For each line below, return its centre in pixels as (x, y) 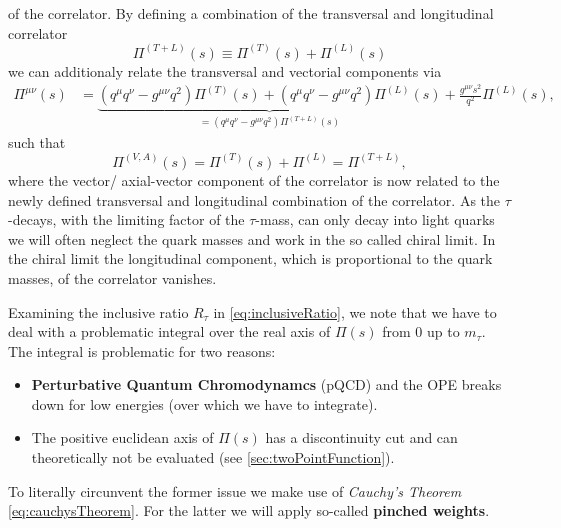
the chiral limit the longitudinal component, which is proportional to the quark (250, 258)
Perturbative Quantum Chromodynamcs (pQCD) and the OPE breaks (266, 384)
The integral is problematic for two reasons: (142, 350)
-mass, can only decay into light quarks (375, 219)
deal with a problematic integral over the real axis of (169, 331)
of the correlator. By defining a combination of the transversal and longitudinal (251, 13)
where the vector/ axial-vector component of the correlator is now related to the (254, 179)
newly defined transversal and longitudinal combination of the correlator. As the (254, 199)
